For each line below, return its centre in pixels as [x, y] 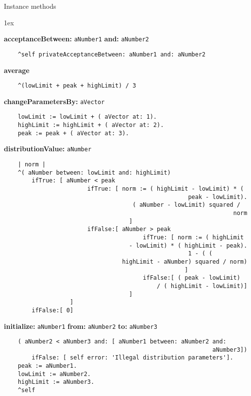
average [17, 70]
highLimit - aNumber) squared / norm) [185, 261]
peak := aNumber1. [47, 366]
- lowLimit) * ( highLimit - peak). [188, 245]
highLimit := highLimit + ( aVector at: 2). [91, 125]
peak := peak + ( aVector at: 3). [73, 133]
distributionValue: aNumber [48, 149]
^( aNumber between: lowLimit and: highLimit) [94, 172]
